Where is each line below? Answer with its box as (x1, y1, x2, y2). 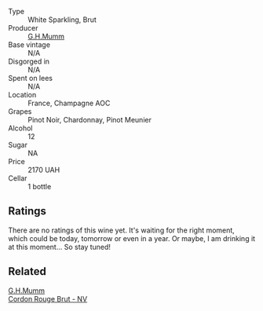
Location (8, 90, 37, 99)
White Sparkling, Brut (27, 15, 97, 24)
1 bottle (27, 182, 52, 191)
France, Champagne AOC (27, 98, 111, 108)
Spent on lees (8, 74, 53, 82)
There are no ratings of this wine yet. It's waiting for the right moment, (8, 225, 236, 235)
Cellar (8, 174, 27, 183)
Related (8, 265, 47, 278)
